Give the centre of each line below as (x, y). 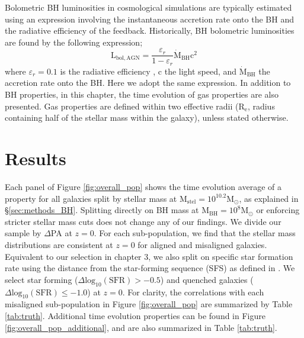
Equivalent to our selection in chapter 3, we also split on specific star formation (149, 256)
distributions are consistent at (59, 244)
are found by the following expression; (74, 42)
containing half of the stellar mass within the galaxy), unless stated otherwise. (147, 118)
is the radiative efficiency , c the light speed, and (148, 71)
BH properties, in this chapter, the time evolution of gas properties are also (142, 94)
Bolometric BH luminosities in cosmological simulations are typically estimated (148, 7)
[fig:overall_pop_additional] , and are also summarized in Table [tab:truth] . (141, 327)
